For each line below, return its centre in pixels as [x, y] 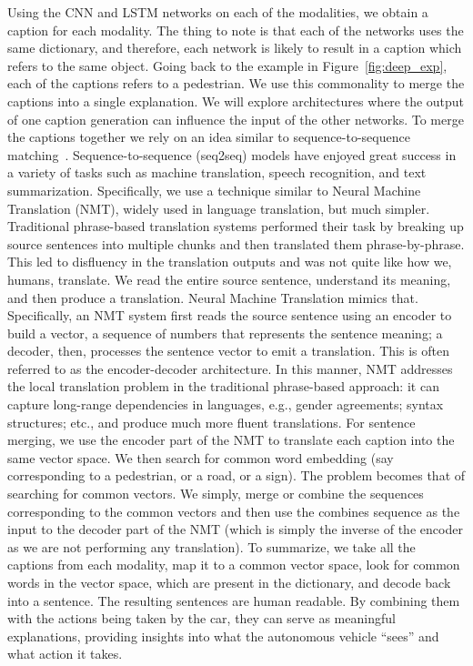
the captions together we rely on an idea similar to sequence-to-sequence [209, 137]
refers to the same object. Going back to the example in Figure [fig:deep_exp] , [227, 65]
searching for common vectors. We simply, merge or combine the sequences [216, 494]
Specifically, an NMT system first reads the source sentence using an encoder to [230, 315]
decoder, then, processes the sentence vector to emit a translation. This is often [228, 351]
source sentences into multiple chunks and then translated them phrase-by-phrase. [236, 243]
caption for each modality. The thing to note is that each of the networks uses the [236, 30]
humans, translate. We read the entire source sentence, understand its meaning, [229, 279]
